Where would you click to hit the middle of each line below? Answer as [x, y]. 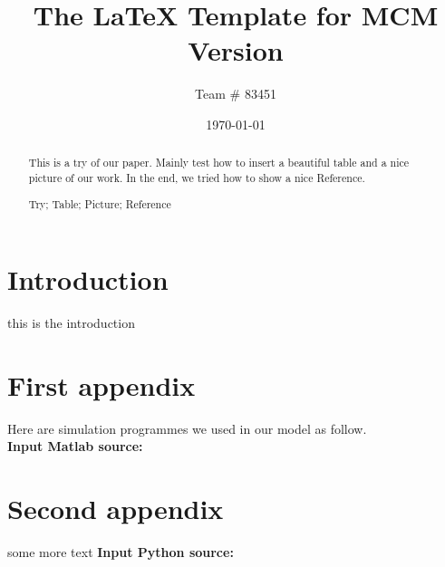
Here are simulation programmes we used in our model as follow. [187, 428]
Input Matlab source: [75, 446]
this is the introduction [71, 323]
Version [236, 50]
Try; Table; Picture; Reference [100, 203]
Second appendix [116, 509]
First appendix [102, 384]
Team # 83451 [236, 94]
